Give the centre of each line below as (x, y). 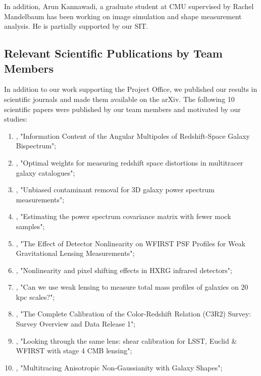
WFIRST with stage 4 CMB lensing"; (74, 351)
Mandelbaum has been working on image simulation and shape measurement (123, 16)
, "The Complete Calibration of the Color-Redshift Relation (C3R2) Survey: (134, 314)
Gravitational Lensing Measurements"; (75, 253)
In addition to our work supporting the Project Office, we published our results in (131, 89)
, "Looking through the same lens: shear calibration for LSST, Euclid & (126, 340)
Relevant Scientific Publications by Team (113, 53)
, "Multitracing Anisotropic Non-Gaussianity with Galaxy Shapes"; (119, 367)
